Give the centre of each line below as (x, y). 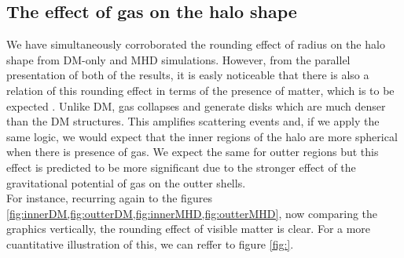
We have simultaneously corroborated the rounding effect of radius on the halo (196, 44)
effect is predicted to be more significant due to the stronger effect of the (181, 167)
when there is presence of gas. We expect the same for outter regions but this (193, 152)
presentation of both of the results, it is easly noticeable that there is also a (188, 75)
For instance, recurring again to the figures (109, 198)
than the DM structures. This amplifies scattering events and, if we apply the (193, 121)
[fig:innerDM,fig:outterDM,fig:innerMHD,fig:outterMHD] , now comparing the (192, 213)
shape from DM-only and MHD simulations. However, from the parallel (178, 59)
